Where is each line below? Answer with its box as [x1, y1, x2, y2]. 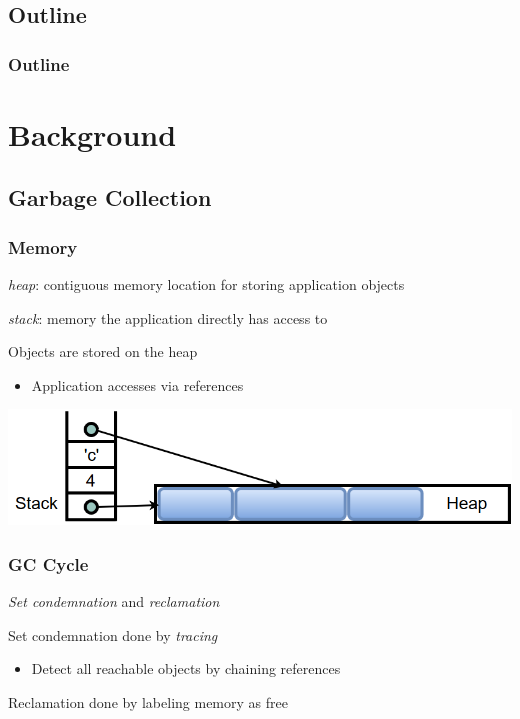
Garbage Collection [8, 182, 212, 213]
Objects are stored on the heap [8, 341, 198, 362]
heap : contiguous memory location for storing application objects [8, 274, 405, 294]
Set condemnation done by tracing [8, 624, 218, 645]
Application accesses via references [31, 374, 244, 395]
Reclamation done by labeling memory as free [8, 691, 288, 712]
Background [8, 113, 177, 154]
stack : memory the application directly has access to [8, 307, 328, 328]
